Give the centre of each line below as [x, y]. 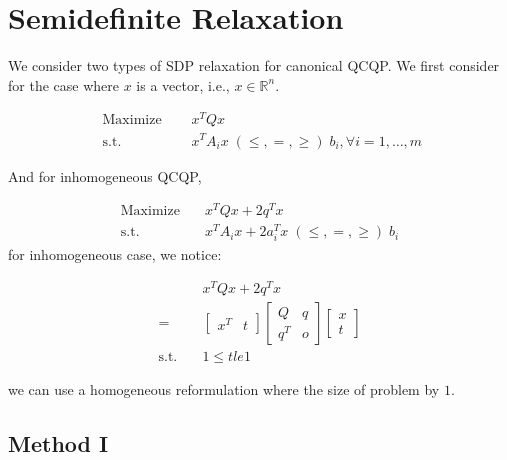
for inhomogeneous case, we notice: [115, 253]
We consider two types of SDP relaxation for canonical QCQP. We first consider [254, 65]
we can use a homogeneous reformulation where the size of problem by [224, 389]
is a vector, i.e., [183, 84]
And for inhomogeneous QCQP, [105, 175]
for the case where [63, 84]
